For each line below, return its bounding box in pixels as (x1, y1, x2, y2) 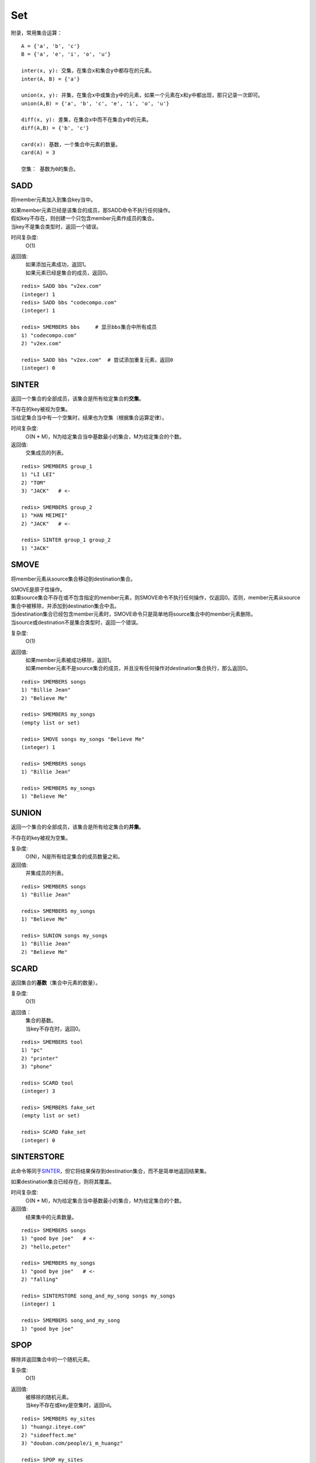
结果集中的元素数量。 (25, 1213, 77, 1220)
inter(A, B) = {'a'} (21, 75, 80, 82)
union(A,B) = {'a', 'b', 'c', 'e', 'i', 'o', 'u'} (21, 100, 170, 107)
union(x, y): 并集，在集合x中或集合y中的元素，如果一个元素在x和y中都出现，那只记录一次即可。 (21, 92, 263, 99)
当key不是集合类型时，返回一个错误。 (11, 223, 102, 230)
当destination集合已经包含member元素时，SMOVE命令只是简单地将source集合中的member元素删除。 (11, 610, 256, 617)
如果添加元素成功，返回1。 (25, 261, 90, 268)
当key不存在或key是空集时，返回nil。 (25, 1402, 115, 1409)
